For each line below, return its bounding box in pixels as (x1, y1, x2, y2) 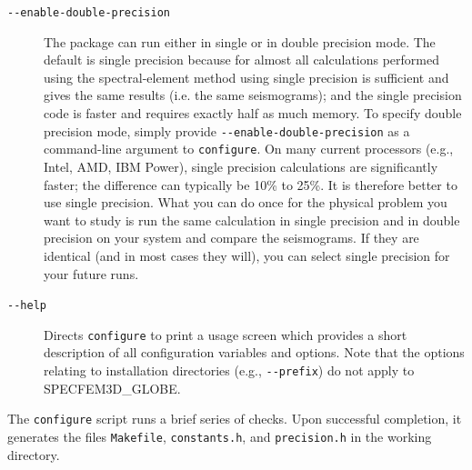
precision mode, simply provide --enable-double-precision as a (44, 121, 410, 140)
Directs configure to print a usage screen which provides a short (44, 325, 407, 344)
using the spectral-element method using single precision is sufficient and (44, 67, 449, 86)
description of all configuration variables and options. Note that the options (44, 343, 465, 362)
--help (7, 299, 46, 313)
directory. (7, 445, 60, 464)
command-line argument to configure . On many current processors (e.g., (44, 139, 454, 158)
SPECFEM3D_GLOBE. (44, 378, 181, 397)
